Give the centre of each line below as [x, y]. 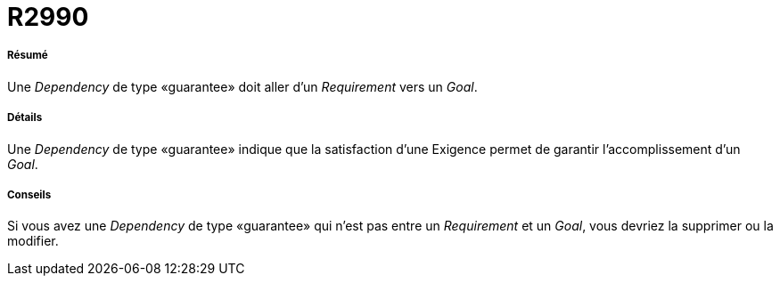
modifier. [33, 241]
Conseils [29, 194]
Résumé [28, 56]
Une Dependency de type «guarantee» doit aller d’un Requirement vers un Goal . [242, 86]
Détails [25, 118]
